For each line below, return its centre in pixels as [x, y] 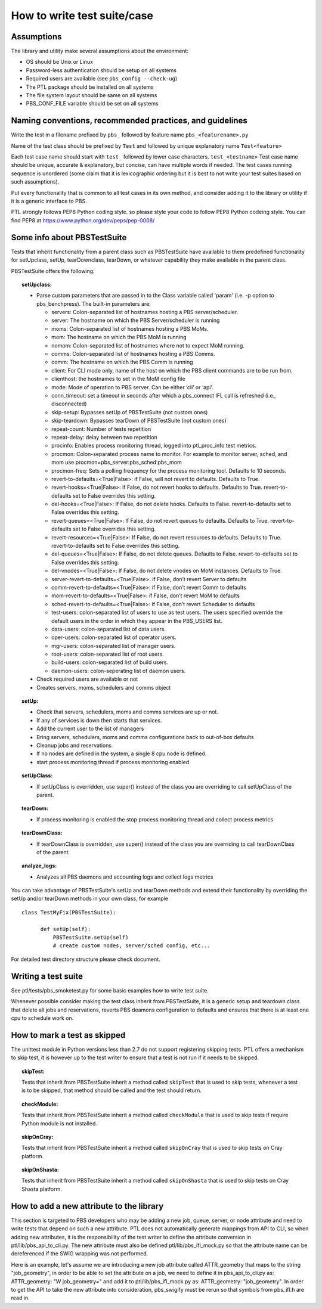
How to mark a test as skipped [68, 1035]
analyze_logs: [39, 866]
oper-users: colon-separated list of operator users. [114, 637]
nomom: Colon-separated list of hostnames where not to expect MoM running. [148, 345]
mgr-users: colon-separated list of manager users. [114, 646]
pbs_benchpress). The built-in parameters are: [94, 303]
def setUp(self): [66, 929]
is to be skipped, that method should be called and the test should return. [112, 1090]
